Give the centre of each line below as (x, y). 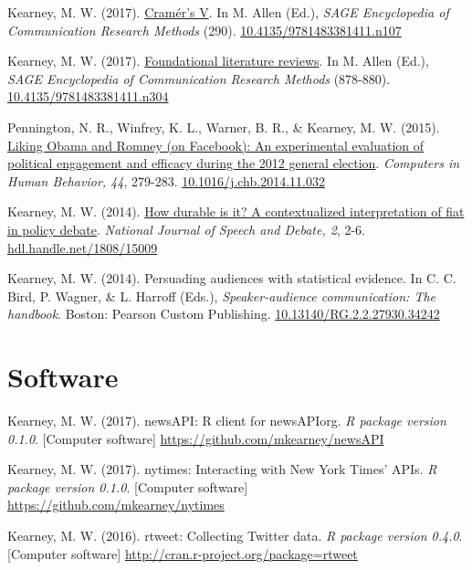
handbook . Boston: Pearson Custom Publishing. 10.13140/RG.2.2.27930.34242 (224, 314)
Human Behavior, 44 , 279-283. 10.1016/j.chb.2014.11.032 (166, 180)
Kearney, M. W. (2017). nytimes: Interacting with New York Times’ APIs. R (222, 469)
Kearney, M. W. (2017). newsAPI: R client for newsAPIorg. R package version (227, 421)
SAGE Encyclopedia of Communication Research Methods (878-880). (199, 78)
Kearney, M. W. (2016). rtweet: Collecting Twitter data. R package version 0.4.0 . (235, 535)
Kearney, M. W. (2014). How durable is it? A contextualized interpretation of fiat (236, 211)
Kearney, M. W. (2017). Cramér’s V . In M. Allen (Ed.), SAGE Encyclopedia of (228, 12)
